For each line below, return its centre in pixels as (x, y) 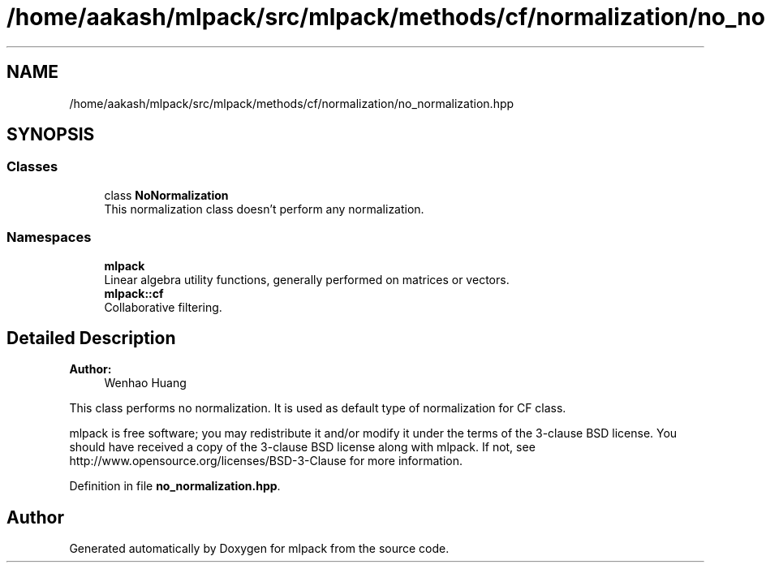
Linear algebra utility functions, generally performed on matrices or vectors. (307, 279)
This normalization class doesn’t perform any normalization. (264, 209)
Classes (32, 167)
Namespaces (49, 237)
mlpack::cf (134, 293)
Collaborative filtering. (163, 307)
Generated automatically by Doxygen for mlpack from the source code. (259, 549)
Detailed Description (91, 338)
